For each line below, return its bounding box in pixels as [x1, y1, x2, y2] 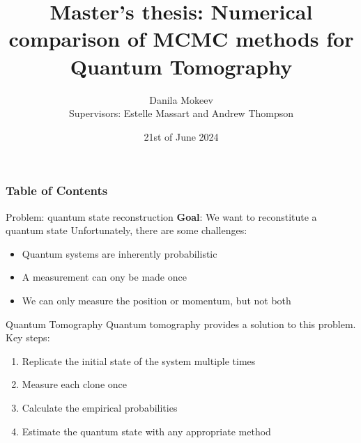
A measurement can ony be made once [22, 270, 187, 284]
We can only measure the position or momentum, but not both [22, 293, 291, 307]
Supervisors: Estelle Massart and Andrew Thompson [68, 106, 294, 121]
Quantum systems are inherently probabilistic [22, 246, 217, 261]
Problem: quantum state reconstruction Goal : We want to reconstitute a [6, 209, 317, 224]
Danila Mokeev [149, 92, 213, 107]
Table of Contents [6, 182, 108, 199]
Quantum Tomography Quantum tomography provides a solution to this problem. [6, 316, 356, 331]
